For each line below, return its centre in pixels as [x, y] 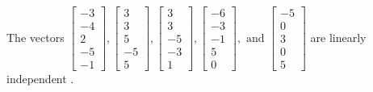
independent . [40, 79]
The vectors [36, 37]
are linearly [338, 37]
